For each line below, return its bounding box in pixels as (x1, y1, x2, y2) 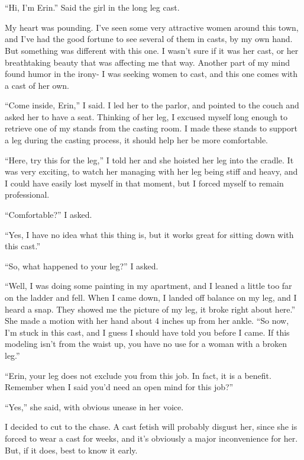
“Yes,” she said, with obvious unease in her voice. (5, 400, 184, 413)
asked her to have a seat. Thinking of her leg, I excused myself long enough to (5, 110, 287, 123)
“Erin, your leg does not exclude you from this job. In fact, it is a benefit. (5, 369, 271, 381)
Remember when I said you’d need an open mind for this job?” (5, 381, 234, 393)
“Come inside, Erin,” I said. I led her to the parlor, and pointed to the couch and (5, 99, 299, 111)
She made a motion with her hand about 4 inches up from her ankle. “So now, (5, 314, 289, 327)
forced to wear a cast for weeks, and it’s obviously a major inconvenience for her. (5, 432, 298, 444)
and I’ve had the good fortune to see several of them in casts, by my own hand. (5, 33, 293, 45)
